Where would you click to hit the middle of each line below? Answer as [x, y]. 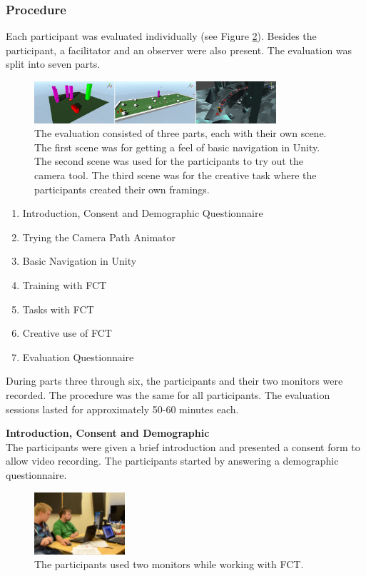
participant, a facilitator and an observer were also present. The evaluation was [179, 50]
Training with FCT [65, 284]
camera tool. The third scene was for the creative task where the [176, 175]
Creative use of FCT [67, 333]
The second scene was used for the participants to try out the [169, 161]
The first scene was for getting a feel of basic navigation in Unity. [177, 147]
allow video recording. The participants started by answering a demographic [172, 461]
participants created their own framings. [122, 189]
